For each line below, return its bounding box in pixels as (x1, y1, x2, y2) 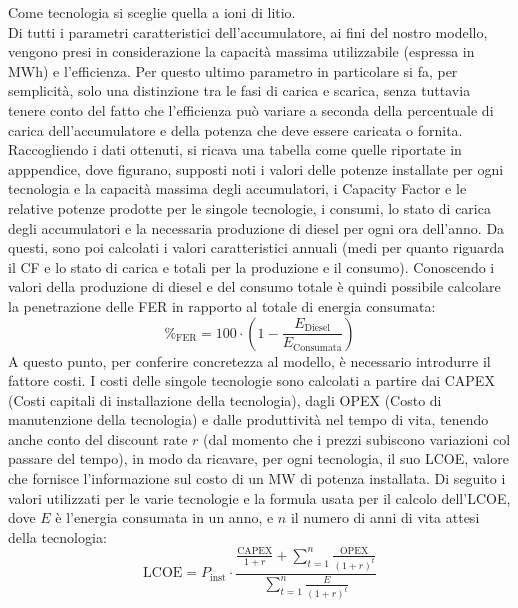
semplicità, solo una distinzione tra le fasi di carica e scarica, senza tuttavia (8, 80, 471, 101)
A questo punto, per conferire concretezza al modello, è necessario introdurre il (8, 350, 491, 371)
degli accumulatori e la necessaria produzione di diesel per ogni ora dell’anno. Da (8, 217, 505, 238)
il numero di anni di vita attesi (290, 507, 480, 528)
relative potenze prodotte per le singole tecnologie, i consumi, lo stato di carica (8, 197, 491, 218)
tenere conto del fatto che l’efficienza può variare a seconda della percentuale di (8, 99, 494, 120)
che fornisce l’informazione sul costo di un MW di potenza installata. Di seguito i (8, 468, 506, 489)
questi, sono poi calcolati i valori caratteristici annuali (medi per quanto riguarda (8, 237, 505, 258)
